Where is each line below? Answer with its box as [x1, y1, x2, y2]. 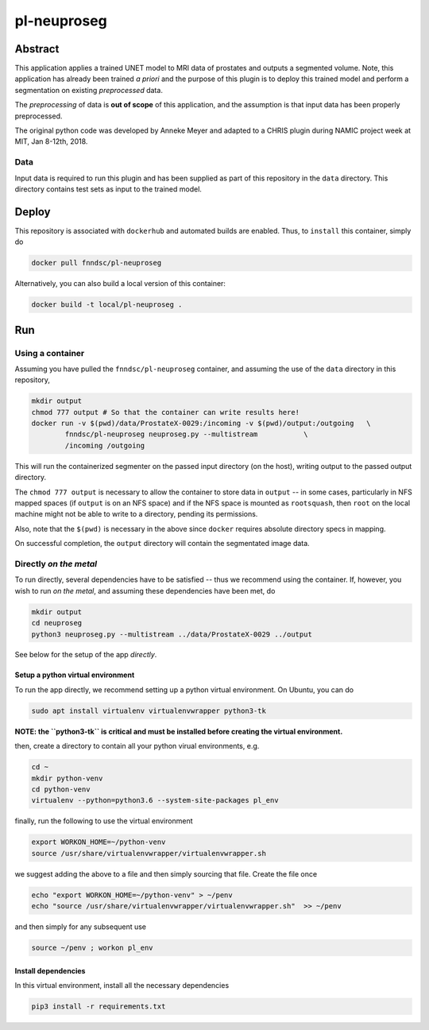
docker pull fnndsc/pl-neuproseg [31, 258, 162, 268]
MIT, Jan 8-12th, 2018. [14, 137, 88, 146]
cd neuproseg [31, 618, 83, 628]
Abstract [14, 42, 60, 56]
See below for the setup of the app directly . [14, 650, 157, 660]
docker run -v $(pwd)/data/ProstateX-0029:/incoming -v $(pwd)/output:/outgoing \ [31, 419, 371, 428]
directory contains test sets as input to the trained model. [14, 184, 203, 194]
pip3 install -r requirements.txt [31, 1002, 166, 1011]
